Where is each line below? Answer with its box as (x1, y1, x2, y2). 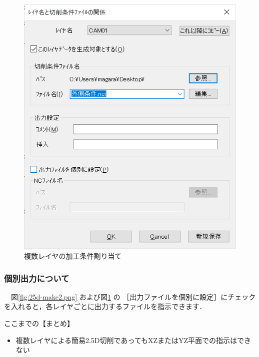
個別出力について (4, 272, 69, 284)
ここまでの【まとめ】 (4, 318, 74, 329)
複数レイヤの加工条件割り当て (24, 251, 122, 261)
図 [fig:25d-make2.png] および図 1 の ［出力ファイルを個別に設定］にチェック (10, 291, 256, 302)
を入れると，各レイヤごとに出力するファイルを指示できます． (4, 301, 206, 312)
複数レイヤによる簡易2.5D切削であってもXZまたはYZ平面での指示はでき (15, 335, 251, 345)
